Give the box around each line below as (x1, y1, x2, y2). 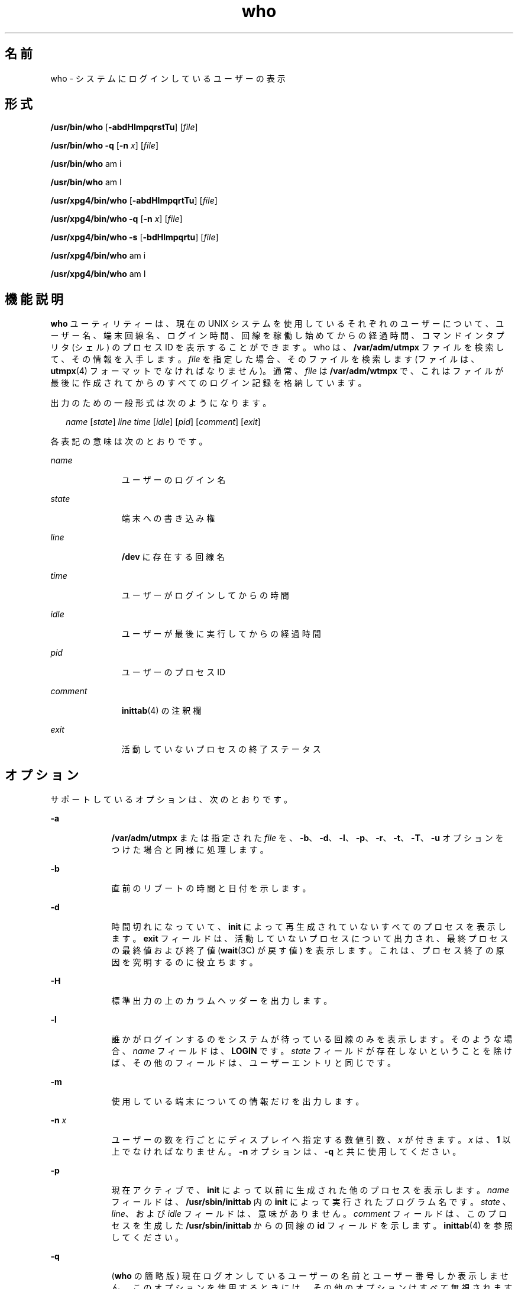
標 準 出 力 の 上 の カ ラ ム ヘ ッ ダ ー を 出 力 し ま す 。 (111, 995, 332, 1006)
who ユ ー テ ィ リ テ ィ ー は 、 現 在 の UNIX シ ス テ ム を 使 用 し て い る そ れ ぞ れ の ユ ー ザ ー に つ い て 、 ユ (50, 318, 504, 329)
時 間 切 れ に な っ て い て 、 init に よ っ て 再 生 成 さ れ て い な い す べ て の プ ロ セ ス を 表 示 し (111, 921, 506, 932)
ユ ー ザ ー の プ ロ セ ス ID (121, 667, 226, 678)
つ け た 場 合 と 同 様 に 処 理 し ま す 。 (111, 845, 268, 855)
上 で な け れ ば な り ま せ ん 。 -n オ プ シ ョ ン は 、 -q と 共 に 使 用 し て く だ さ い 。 (111, 1146, 461, 1157)
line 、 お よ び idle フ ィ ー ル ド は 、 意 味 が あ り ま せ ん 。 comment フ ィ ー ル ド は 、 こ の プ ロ (111, 1209, 507, 1219)
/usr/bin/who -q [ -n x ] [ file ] (50, 140, 158, 151)
